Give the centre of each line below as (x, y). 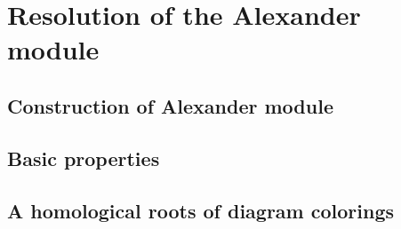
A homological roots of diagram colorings (201, 210)
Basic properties (84, 158)
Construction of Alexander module (170, 105)
